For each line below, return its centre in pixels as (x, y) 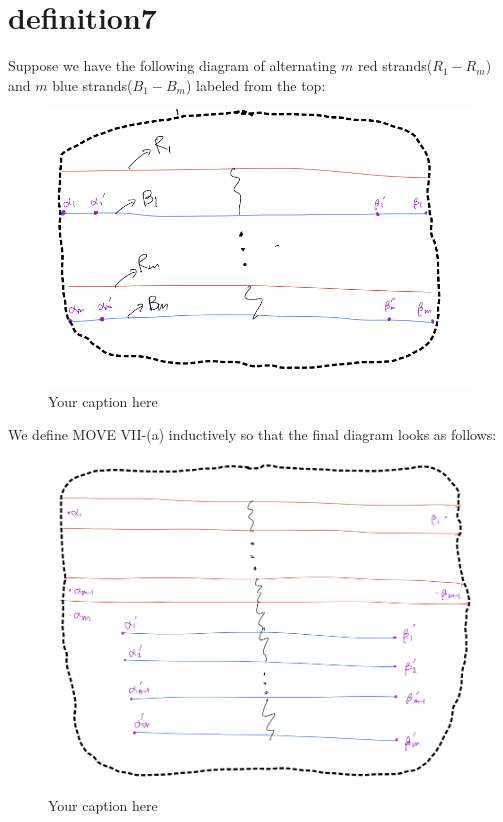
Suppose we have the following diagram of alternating (172, 65)
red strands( (395, 65)
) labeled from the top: (256, 84)
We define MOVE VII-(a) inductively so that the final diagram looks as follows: (252, 434)
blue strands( (92, 84)
